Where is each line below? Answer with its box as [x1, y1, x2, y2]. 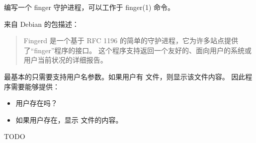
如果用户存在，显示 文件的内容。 [15, 114, 123, 125]
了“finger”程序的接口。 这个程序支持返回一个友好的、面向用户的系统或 [23, 45, 252, 55]
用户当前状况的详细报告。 [23, 55, 107, 65]
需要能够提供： [10, 81, 60, 91]
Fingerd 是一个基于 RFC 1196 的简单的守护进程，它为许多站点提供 [23, 35, 238, 46]
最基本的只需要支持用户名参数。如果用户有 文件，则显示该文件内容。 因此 [4, 71, 246, 81]
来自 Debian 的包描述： [4, 18, 79, 29]
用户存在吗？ [15, 98, 58, 108]
